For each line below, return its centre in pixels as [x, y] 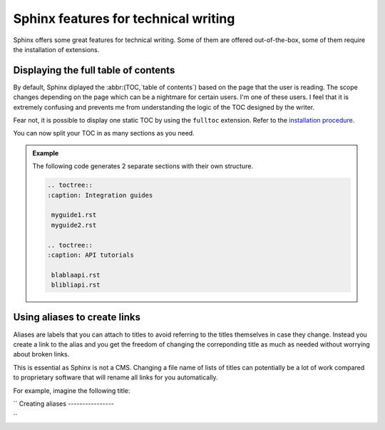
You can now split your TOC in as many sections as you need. [104, 133]
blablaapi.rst [76, 275]
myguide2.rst [74, 225]
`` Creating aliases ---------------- [63, 404]
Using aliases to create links [77, 317]
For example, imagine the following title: [72, 390]
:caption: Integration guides [100, 195]
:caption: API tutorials [91, 255]
